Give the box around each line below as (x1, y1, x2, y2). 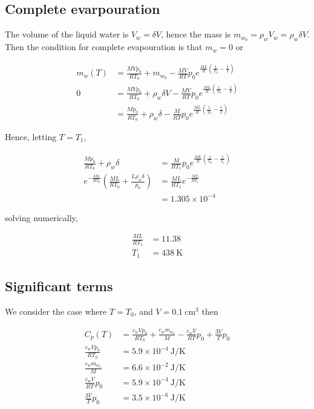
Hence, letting (5, 130, 57, 143)
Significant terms (5, 277, 113, 295)
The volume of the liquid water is (5, 28, 129, 40)
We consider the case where (5, 304, 107, 317)
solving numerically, (5, 211, 78, 224)
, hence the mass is (160, 28, 231, 40)
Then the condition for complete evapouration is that (5, 40, 203, 53)
